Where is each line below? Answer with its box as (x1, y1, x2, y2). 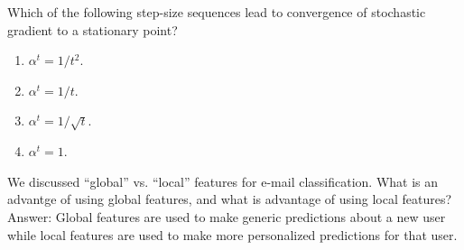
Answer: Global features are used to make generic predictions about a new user (7, 207, 446, 226)
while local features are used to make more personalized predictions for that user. (7, 225, 458, 244)
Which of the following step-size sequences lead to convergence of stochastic (7, 3, 426, 21)
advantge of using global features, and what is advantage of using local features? (7, 190, 452, 208)
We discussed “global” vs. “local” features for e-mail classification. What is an (7, 171, 439, 190)
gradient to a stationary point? (7, 20, 178, 39)
